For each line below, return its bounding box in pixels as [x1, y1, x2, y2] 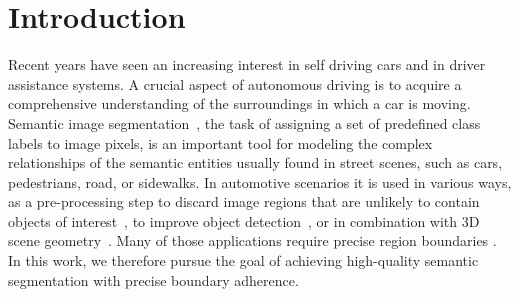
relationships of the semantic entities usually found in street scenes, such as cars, [8, 152, 503, 173]
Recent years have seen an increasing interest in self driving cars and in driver [8, 54, 486, 75]
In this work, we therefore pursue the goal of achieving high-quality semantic [8, 250, 479, 271]
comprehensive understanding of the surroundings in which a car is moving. [8, 93, 471, 114]
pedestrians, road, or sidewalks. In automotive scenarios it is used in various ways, [8, 171, 512, 192]
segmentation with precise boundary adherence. [8, 269, 299, 290]
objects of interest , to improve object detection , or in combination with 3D [8, 210, 480, 231]
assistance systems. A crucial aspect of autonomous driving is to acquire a [8, 73, 462, 94]
